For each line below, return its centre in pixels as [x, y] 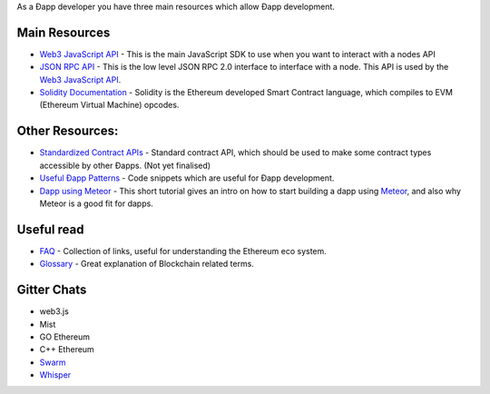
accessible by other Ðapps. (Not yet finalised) [125, 165]
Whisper [55, 375]
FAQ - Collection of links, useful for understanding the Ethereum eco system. [183, 251]
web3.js [54, 311]
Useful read [50, 229]
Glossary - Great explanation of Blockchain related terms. [147, 264]
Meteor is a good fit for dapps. [96, 203]
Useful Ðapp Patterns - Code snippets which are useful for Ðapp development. [187, 178]
